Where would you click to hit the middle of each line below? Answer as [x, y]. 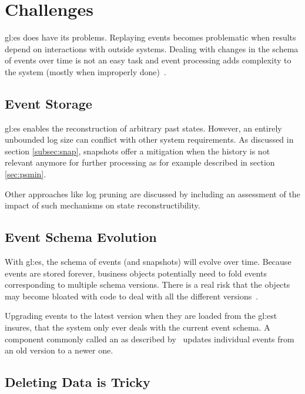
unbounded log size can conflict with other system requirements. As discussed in [149, 139]
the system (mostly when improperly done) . [86, 71]
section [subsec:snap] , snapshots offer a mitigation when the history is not [138, 151]
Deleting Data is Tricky [78, 382]
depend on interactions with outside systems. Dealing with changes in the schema [152, 48]
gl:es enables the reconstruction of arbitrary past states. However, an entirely [143, 128]
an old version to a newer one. [59, 350]
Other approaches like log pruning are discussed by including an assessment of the [152, 193]
